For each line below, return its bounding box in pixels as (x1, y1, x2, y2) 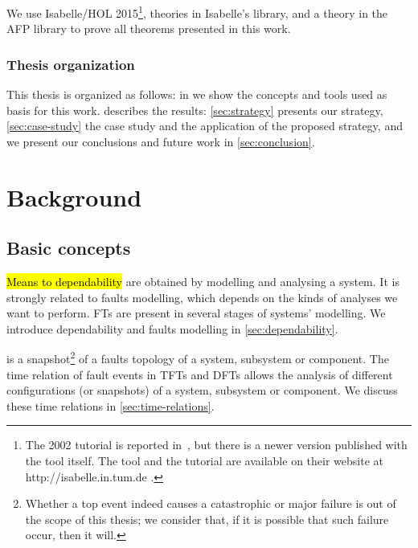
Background (6, 180, 142, 213)
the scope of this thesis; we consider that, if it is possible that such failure (25, 510, 389, 527)
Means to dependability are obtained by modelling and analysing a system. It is (6, 273, 400, 290)
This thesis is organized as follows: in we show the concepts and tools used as (6, 86, 387, 103)
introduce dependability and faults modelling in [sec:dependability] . (6, 320, 338, 337)
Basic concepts (6, 235, 131, 260)
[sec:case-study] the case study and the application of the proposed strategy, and (6, 117, 403, 134)
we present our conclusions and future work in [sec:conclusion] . (6, 133, 315, 149)
